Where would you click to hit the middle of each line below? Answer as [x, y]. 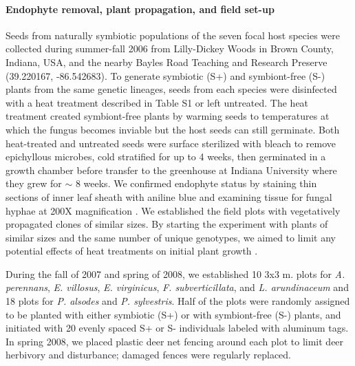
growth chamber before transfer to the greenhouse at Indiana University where [171, 170]
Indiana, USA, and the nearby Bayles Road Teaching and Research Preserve [166, 62]
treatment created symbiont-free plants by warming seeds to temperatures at [168, 116]
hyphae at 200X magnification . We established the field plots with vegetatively [173, 210]
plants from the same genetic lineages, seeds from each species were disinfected [171, 89]
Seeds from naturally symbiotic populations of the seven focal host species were [173, 35]
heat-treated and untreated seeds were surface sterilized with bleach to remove [171, 143]
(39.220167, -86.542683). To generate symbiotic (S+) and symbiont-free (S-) [165, 75]
